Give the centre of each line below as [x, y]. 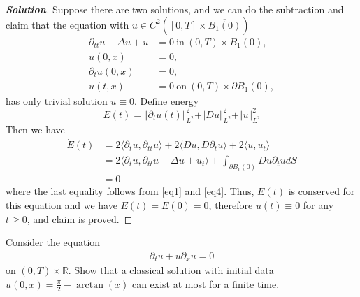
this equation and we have [62, 204]
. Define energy [167, 100]
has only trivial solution [57, 100]
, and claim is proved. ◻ [80, 218]
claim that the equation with [67, 24]
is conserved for [322, 191]
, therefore [231, 204]
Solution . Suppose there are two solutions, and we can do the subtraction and [175, 9]
